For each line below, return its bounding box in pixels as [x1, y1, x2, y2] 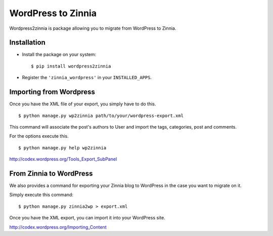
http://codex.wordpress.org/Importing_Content [9, 224, 107, 230]
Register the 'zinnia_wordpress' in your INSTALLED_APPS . [22, 75, 152, 81]
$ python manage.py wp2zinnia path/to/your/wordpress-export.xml [18, 112, 184, 119]
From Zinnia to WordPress [9, 169, 93, 178]
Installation [9, 38, 45, 47]
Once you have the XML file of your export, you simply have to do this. [9, 101, 156, 107]
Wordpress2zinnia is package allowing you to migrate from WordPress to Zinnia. [9, 25, 176, 31]
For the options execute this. [9, 133, 69, 139]
